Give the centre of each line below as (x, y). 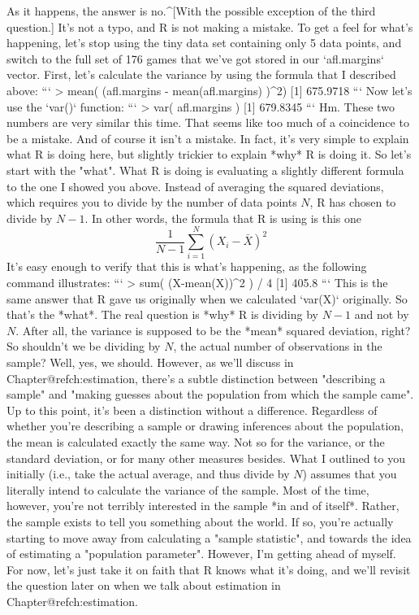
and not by (382, 314)
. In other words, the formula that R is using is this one (223, 218)
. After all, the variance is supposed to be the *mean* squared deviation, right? (213, 330)
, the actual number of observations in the (278, 346)
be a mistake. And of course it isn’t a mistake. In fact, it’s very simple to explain (208, 138)
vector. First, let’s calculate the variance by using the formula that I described (201, 74)
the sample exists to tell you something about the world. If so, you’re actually (200, 521)
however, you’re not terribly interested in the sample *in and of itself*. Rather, (203, 506)
